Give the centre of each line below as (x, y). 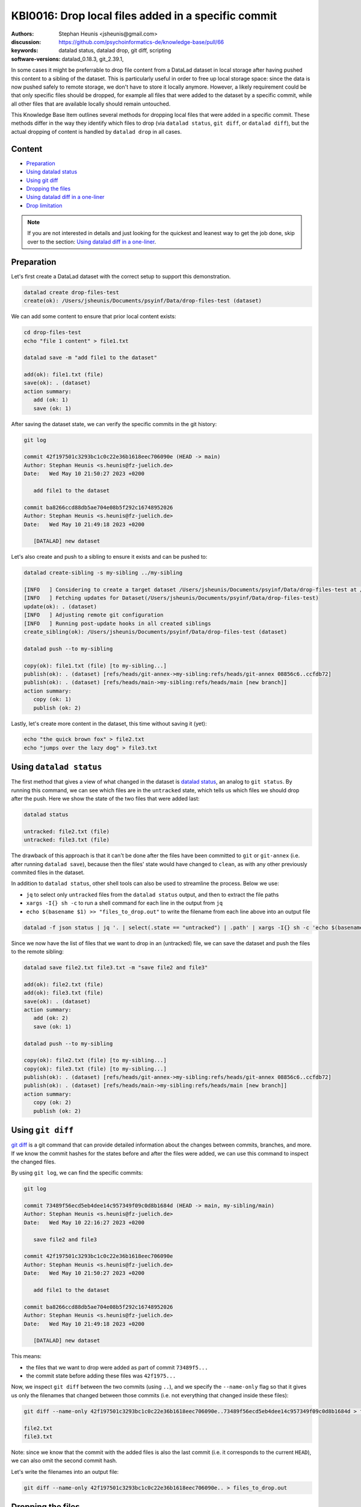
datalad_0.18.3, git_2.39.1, (93, 59)
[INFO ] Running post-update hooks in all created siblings (117, 623)
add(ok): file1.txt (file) (63, 375)
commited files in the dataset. (48, 873)
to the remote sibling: (38, 952)
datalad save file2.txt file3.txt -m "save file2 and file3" (116, 967)
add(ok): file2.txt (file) (63, 984)
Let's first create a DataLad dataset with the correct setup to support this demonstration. (121, 276)
